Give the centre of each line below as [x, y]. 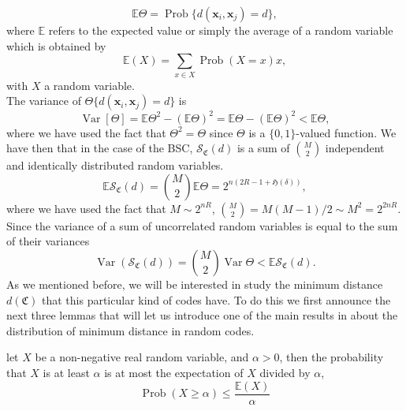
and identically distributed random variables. [115, 165]
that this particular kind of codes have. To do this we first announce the [216, 299]
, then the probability [332, 357]
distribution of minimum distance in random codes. [130, 330]
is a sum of [263, 148]
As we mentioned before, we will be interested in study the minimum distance [195, 284]
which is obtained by [56, 45]
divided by [285, 372]
